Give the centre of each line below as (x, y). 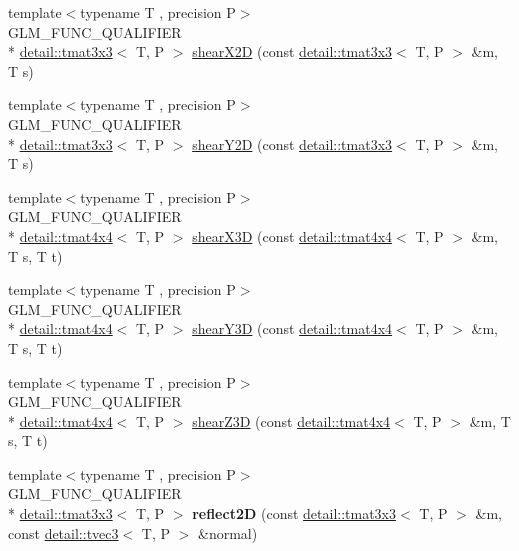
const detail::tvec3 (63, 532)
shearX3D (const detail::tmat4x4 (292, 235)
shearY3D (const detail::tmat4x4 (292, 328)
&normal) (228, 532)
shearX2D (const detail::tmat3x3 (292, 51)
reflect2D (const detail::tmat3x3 (294, 513)
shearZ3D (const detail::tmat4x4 (291, 420)
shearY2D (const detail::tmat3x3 (292, 143)
